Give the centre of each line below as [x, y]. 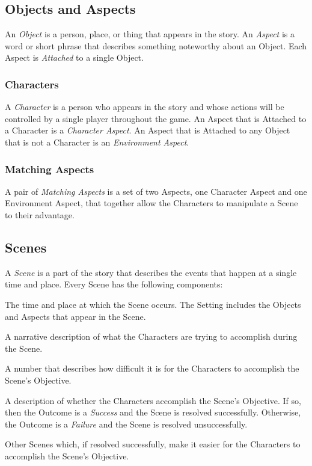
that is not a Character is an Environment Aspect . [97, 142]
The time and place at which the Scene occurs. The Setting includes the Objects [153, 304]
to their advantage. [40, 214]
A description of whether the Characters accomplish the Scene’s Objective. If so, [153, 400]
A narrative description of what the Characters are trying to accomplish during [151, 336]
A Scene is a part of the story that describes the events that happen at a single [151, 272]
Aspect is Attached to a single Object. [74, 57]
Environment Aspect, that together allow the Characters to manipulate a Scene [151, 203]
